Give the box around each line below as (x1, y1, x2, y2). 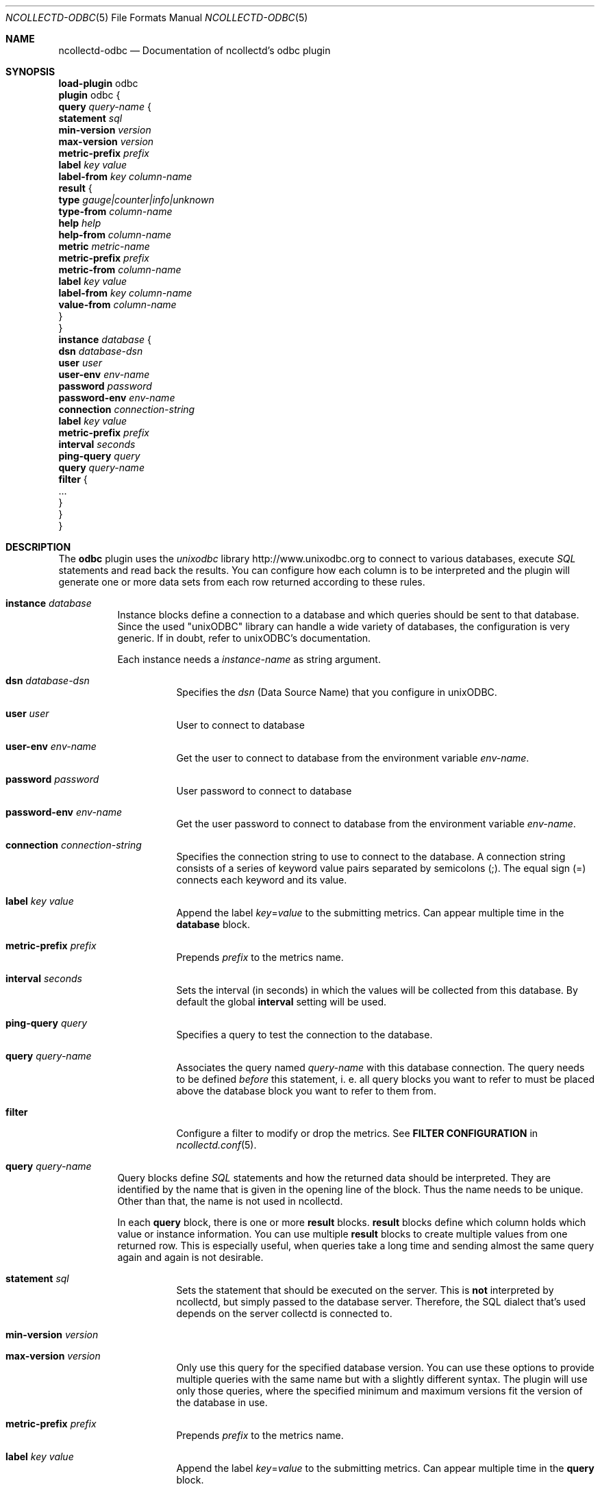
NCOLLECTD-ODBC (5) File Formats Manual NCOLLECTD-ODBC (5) (5, 12, 308, 23)
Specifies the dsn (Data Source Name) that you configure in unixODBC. (176, 686, 497, 698)
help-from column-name (58, 229, 172, 240)
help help (58, 217, 101, 229)
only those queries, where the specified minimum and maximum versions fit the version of (176, 1385, 583, 1397)
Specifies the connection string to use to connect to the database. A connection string (176, 851, 566, 862)
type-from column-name (58, 205, 173, 217)
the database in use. (176, 1397, 268, 1408)
